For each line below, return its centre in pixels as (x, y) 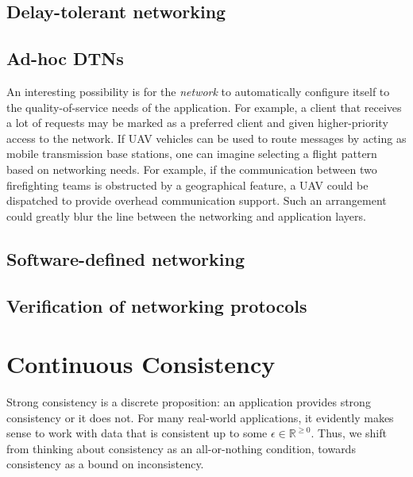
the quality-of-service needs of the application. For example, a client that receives (204, 107)
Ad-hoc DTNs (65, 58)
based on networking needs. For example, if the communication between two (192, 169)
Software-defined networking (125, 258)
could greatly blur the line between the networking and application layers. (186, 215)
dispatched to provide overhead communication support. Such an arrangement (197, 200)
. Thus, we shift (349, 433)
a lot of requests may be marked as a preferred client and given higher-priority (197, 123)
